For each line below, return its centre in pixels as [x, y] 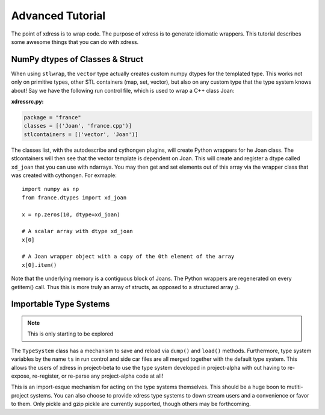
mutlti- [295, 387]
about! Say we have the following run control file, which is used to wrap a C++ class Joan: [123, 90]
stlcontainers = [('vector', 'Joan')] [81, 134]
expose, [21, 376]
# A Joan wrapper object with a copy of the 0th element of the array [128, 257]
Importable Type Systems [60, 304]
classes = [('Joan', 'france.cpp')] [78, 126]
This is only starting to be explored [70, 334]
